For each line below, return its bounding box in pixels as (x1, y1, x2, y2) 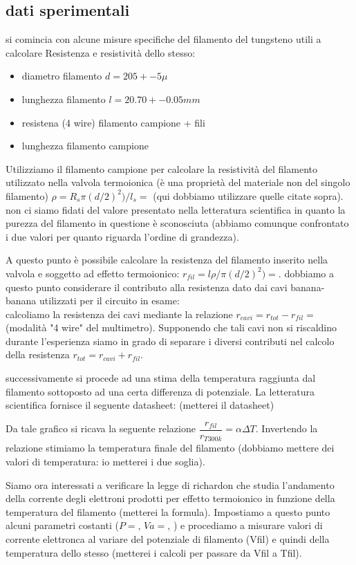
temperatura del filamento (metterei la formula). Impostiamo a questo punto (6, 504, 330, 519)
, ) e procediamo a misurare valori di (167, 518, 323, 532)
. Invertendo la (255, 421, 318, 436)
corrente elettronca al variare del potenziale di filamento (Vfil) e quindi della (6, 531, 330, 546)
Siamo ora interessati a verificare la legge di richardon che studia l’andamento (6, 477, 335, 492)
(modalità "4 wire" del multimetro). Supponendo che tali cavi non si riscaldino (6, 320, 337, 335)
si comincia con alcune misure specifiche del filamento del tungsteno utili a (6, 32, 321, 46)
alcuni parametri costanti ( (6, 518, 119, 532)
